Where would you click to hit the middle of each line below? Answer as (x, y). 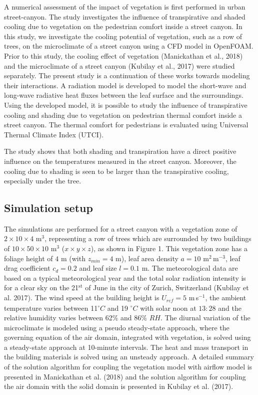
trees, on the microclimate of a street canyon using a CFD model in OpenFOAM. (129, 46)
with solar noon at (168, 308)
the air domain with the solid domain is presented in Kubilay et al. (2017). (119, 386)
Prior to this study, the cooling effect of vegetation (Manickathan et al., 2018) (123, 55)
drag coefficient (27, 268)
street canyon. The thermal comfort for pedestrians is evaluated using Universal (126, 125)
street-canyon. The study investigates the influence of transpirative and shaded (125, 16)
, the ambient (226, 298)
